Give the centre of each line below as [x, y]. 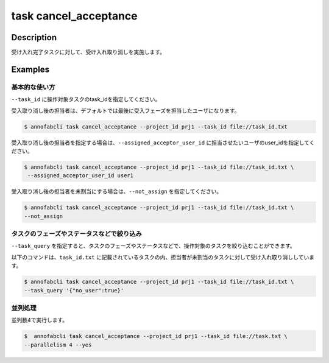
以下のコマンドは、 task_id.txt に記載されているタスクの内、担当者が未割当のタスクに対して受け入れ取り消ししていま [163, 257]
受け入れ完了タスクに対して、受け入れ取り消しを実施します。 [88, 52]
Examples [30, 69]
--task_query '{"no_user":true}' [74, 290]
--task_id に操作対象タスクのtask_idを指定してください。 [86, 99]
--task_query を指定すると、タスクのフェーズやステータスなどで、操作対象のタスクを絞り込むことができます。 [153, 246]
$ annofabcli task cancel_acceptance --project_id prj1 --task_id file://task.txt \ [156, 336]
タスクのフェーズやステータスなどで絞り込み [77, 234]
